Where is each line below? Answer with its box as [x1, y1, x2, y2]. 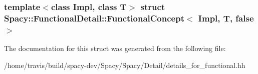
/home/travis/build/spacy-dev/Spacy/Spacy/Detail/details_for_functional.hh [4, 59, 245, 70]
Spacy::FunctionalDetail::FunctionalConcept [4, 11, 184, 24]
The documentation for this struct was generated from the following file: [4, 43, 226, 53]
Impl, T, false [198, 11, 254, 24]
